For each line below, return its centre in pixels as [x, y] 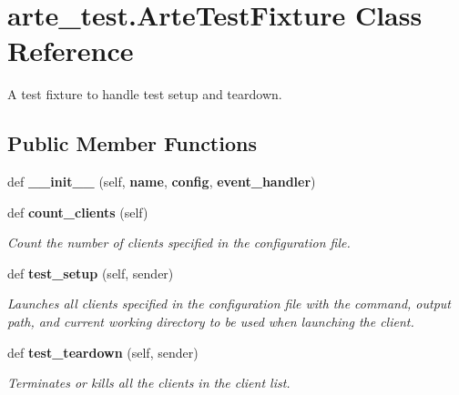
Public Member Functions [132, 143]
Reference [71, 51]
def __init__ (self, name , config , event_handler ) [162, 182]
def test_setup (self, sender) [91, 273]
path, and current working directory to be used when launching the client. [211, 322]
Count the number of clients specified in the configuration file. [179, 243]
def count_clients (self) [78, 212]
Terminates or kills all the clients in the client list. [149, 383]
